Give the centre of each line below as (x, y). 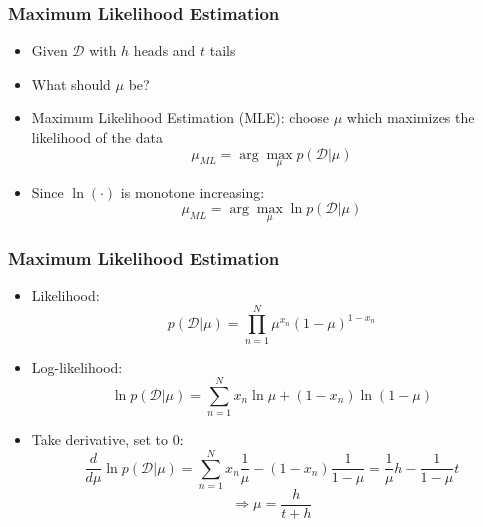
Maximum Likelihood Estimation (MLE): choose (180, 117)
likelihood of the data (97, 137)
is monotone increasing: (192, 191)
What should (71, 83)
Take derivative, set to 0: (107, 439)
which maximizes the (410, 117)
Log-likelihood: (77, 366)
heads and (164, 50)
